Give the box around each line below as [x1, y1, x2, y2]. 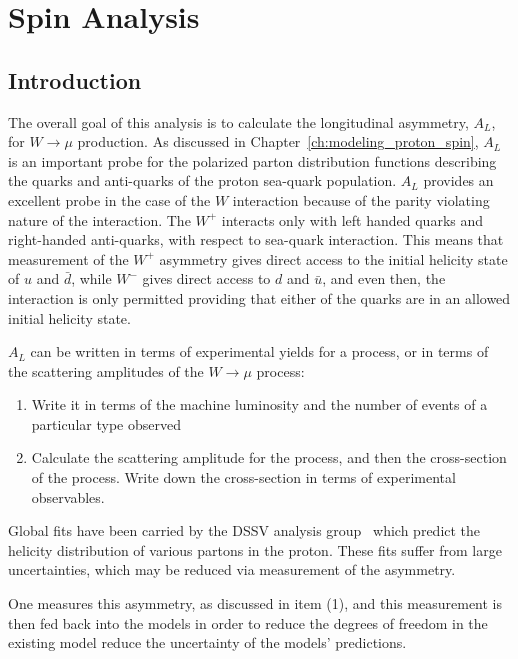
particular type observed [31, 413, 181, 434]
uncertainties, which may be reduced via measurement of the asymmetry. [8, 559, 456, 580]
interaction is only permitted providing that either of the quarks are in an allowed [8, 287, 511, 308]
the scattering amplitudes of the [8, 360, 204, 381]
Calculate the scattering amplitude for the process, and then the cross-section [31, 447, 507, 468]
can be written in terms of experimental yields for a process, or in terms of [30, 341, 489, 362]
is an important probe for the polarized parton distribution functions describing [8, 150, 497, 171]
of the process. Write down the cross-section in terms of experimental [31, 467, 456, 488]
